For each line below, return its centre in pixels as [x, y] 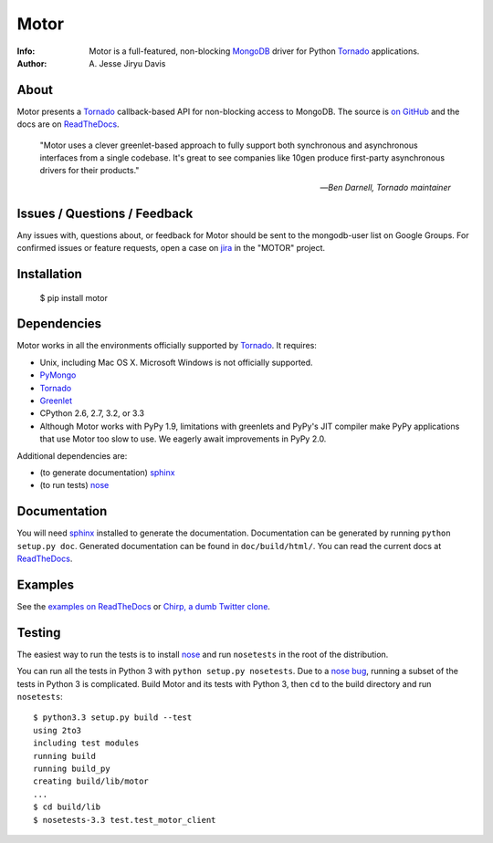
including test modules [86, 743]
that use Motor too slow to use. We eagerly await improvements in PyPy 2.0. [183, 439]
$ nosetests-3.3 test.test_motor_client [125, 820]
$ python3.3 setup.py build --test [113, 718]
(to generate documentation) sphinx [107, 472]
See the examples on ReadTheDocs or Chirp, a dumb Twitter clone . [144, 606]
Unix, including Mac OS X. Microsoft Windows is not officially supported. [177, 362]
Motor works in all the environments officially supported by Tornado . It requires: [167, 346]
